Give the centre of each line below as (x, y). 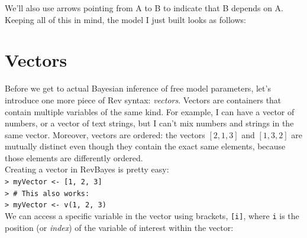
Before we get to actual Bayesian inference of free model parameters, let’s (138, 88)
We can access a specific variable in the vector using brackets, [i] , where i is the (152, 216)
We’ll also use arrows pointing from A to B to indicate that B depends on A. (144, 8)
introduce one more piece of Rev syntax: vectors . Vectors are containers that (143, 100)
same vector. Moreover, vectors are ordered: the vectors (105, 134)
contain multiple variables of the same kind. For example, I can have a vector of (150, 111)
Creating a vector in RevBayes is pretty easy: (87, 169)
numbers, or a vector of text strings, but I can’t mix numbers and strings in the (149, 123)
